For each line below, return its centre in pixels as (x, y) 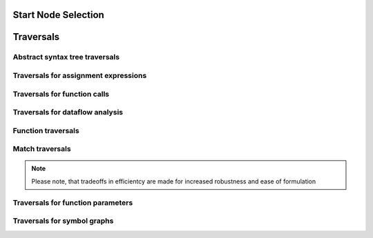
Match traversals (42, 149)
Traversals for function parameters (73, 202)
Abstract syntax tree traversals (66, 57)
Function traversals (46, 130)
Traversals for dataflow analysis (68, 112)
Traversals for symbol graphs (63, 221)
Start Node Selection (59, 15)
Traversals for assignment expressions (80, 75)
